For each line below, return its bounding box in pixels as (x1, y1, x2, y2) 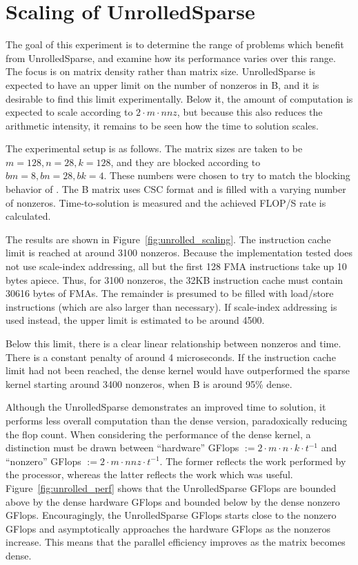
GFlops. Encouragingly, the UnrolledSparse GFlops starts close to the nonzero (6, 508, 337, 522)
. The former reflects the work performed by (159, 453, 346, 468)
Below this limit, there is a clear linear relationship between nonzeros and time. (6, 336, 341, 350)
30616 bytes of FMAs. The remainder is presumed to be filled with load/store (6, 286, 334, 300)
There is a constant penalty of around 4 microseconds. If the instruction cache (6, 349, 336, 364)
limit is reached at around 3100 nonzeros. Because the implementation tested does (6, 245, 353, 260)
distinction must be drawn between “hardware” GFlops (6, 440, 239, 455)
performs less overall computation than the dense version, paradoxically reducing (6, 413, 348, 427)
